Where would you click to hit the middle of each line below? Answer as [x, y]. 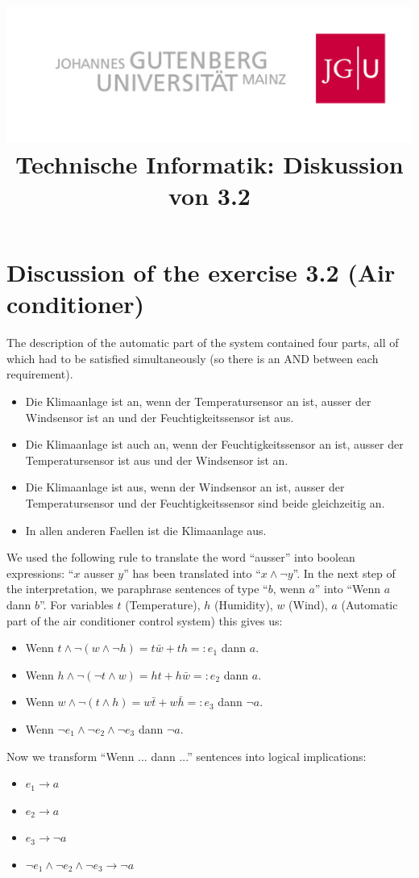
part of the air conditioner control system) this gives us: [145, 620]
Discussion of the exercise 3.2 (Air [201, 272]
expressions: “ [40, 573]
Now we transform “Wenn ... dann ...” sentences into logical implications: [187, 756]
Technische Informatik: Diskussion [209, 163]
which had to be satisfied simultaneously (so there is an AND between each [193, 358]
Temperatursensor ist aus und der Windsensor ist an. [157, 460]
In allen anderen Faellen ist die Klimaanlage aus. [146, 530]
